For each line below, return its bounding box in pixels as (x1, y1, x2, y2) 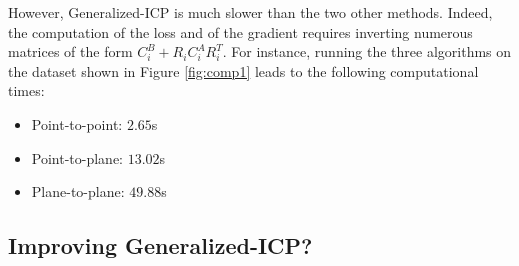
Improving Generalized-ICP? (8, 230, 313, 261)
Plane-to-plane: (31, 181, 125, 202)
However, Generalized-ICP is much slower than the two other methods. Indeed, (8, 2, 493, 22)
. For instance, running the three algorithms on (222, 41, 512, 62)
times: (8, 80, 45, 101)
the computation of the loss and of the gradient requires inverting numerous (8, 21, 473, 42)
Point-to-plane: (31, 147, 124, 168)
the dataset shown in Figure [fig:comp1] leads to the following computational (8, 60, 479, 81)
